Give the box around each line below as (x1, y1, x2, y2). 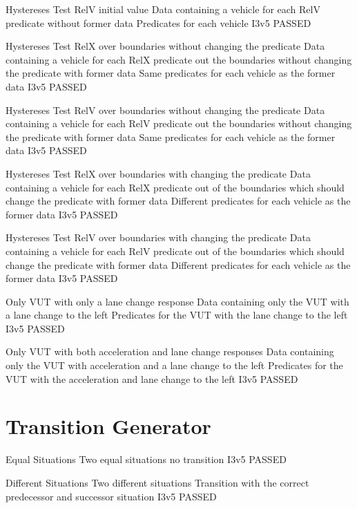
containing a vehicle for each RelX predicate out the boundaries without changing (6, 52, 352, 66)
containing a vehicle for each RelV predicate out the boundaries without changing (6, 116, 352, 131)
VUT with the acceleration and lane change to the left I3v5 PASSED (6, 371, 298, 386)
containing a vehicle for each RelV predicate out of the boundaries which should (6, 243, 345, 258)
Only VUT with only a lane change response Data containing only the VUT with (6, 294, 349, 308)
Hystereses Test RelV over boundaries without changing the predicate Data (6, 102, 325, 117)
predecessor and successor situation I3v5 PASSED (6, 489, 217, 503)
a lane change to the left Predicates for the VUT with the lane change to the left (6, 308, 348, 322)
